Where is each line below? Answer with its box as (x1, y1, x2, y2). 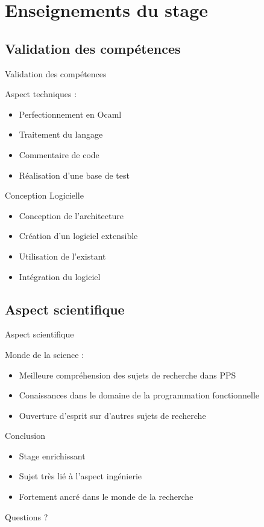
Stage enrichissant (19, 449, 86, 462)
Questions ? (5, 510, 48, 523)
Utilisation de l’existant (19, 249, 106, 262)
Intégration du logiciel (19, 270, 101, 283)
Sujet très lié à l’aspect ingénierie (19, 470, 142, 482)
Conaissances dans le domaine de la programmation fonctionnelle (19, 389, 260, 401)
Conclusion (5, 429, 45, 442)
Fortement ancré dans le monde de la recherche (19, 490, 193, 503)
